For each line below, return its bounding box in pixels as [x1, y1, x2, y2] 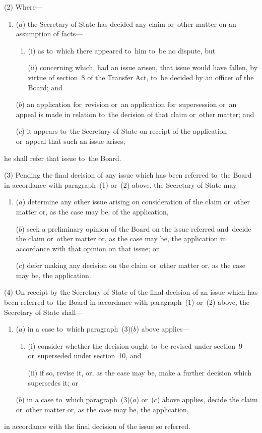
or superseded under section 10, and [28, 350, 142, 361]
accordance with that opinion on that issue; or [16, 243, 159, 253]
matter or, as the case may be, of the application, [16, 206, 169, 216]
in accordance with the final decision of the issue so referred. [4, 421, 190, 431]
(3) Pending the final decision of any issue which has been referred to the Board [4, 170, 252, 180]
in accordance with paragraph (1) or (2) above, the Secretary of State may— [4, 179, 244, 190]
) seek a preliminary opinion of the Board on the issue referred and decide [22, 223, 251, 234]
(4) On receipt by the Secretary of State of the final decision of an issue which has [4, 287, 258, 297]
